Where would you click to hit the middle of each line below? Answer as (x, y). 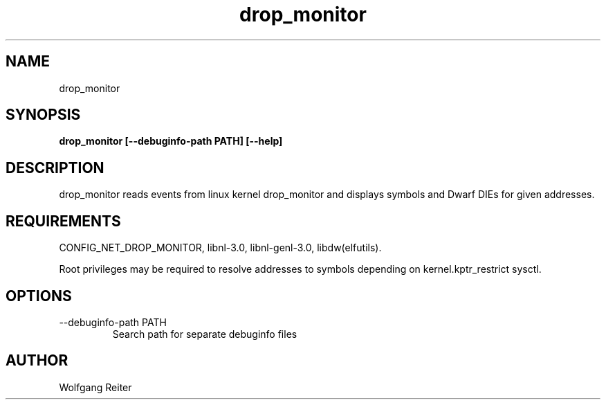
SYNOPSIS (43, 115)
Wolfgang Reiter (95, 387)
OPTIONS (39, 296)
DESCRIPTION (55, 168)
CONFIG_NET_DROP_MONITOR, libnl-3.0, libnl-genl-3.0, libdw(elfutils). (220, 248)
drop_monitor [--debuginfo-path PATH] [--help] (171, 141)
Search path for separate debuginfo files (205, 334)
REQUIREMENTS (63, 221)
